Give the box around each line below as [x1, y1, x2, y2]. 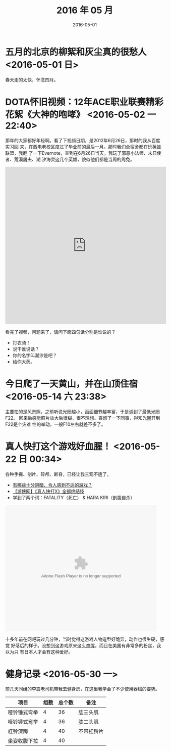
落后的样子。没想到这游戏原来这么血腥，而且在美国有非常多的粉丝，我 [15, 642, 161, 648]
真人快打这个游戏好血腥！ [5, 440, 112, 452]
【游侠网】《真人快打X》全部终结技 [12, 488, 85, 494]
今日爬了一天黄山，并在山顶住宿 [5, 378, 138, 389]
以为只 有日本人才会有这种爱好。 [5, 648, 73, 655]
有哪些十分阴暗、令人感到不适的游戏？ [12, 481, 92, 488]
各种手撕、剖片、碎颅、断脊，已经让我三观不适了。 [5, 471, 111, 477]
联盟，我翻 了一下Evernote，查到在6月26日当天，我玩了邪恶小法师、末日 [5, 150, 157, 156]
